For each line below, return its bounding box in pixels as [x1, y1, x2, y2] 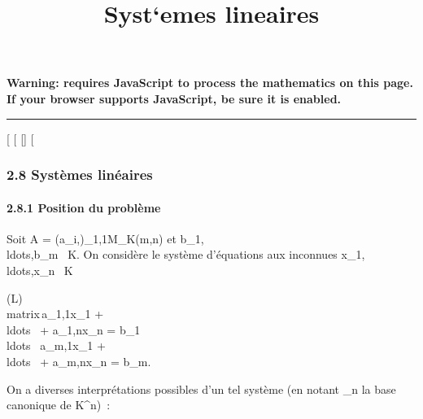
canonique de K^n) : [7, 396, 111, 413]
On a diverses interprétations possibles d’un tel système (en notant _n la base [7, 380, 396, 397]
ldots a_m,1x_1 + [7, 337, 106, 354]
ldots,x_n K [7, 261, 73, 278]
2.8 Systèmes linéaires [7, 164, 153, 185]
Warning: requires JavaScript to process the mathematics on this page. [7, 74, 413, 91]
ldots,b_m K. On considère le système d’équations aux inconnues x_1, [7, 246, 365, 263]
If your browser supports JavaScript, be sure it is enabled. [7, 89, 342, 107]
